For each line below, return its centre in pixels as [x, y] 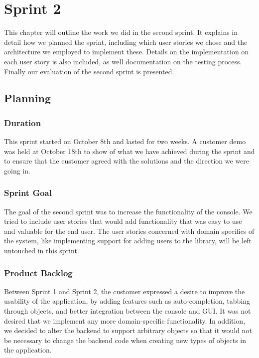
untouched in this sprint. [42, 251]
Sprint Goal [28, 193]
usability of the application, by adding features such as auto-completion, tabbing [127, 301]
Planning [27, 98]
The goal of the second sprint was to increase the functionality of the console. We [128, 211]
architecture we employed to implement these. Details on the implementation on [127, 52]
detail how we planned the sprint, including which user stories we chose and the [126, 42]
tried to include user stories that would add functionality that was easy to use [123, 221]
